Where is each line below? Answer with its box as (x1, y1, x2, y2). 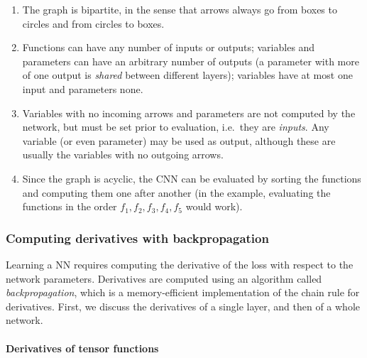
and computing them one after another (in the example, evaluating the (22, 185, 331, 200)
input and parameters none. (22, 81, 143, 96)
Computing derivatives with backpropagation (6, 229, 269, 246)
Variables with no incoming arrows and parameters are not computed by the (22, 105, 356, 120)
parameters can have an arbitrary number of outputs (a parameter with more (22, 53, 359, 68)
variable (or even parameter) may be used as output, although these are (22, 133, 336, 148)
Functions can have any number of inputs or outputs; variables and (22, 40, 315, 55)
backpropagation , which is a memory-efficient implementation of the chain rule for (6, 285, 360, 300)
